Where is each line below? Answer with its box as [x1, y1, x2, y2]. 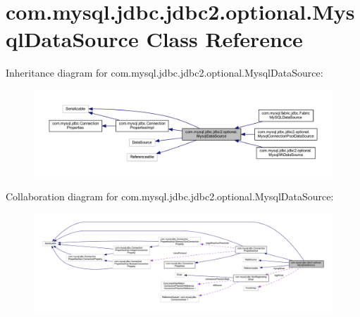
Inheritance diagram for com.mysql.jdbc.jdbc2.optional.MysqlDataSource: [6, 65, 323, 80]
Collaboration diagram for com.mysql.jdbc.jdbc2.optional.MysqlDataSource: [6, 188, 334, 203]
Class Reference [146, 25, 303, 53]
